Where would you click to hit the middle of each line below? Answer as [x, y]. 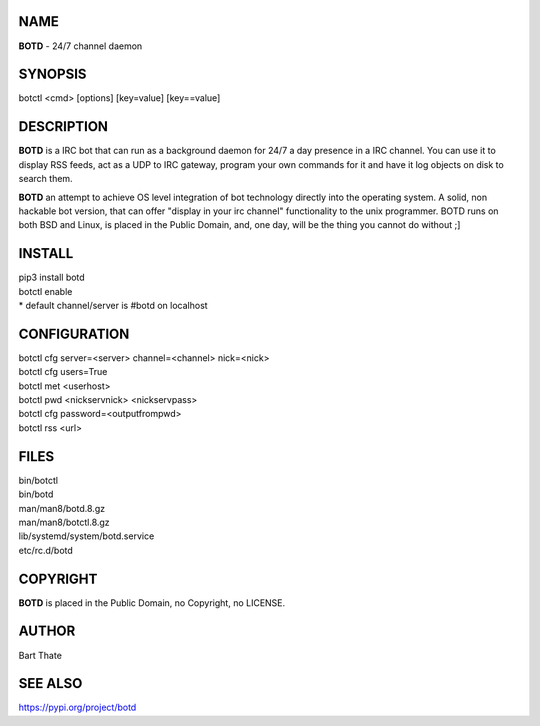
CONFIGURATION [74, 333]
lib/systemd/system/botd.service [86, 536]
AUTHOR [47, 631]
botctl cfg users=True [63, 372]
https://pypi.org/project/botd [77, 707]
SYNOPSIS [52, 74]
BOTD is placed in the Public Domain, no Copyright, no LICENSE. [152, 602]
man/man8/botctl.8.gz [64, 522]
